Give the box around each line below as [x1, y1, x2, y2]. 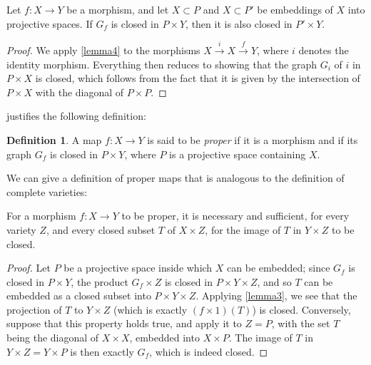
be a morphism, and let [66, 2, 169, 16]
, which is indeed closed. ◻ [149, 344, 268, 359]
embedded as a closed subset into [6, 288, 151, 303]
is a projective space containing [169, 146, 306, 161]
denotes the [298, 42, 349, 57]
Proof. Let [6, 260, 51, 275]
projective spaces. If [6, 16, 93, 31]
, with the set [271, 316, 330, 331]
